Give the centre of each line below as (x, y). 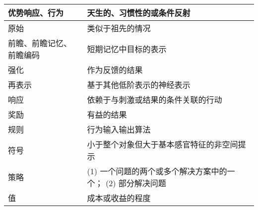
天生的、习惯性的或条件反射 (139, 13)
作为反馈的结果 (115, 70)
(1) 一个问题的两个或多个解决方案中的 (157, 171)
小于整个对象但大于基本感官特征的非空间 (162, 144)
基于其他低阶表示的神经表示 (139, 85)
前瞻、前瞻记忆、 (40, 43)
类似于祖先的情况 (119, 28)
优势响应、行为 (36, 13)
